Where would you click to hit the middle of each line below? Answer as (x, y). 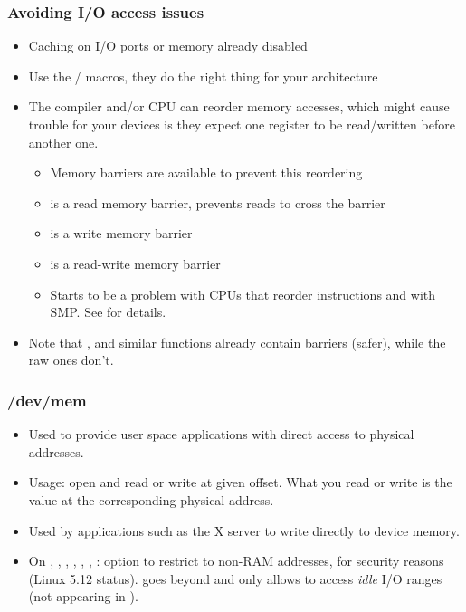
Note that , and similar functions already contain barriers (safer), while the (237, 342)
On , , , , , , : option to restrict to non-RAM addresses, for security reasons (236, 561)
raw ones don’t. (71, 360)
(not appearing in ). (83, 596)
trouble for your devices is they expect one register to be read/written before (242, 124)
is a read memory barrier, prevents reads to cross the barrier (218, 202)
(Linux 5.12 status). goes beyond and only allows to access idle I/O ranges (235, 578)
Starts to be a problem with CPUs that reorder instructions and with (243, 294)
